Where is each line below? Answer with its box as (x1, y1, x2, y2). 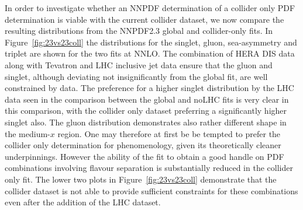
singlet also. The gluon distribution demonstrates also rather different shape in (5, 116, 287, 128)
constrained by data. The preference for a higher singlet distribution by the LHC (5, 82, 294, 94)
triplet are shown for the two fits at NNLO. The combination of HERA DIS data (5, 47, 295, 60)
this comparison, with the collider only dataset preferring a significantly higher (5, 104, 287, 117)
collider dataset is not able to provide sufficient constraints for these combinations (5, 184, 298, 197)
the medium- (5, 127, 50, 139)
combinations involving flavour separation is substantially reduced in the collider (5, 162, 293, 174)
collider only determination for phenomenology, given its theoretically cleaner (5, 139, 281, 151)
